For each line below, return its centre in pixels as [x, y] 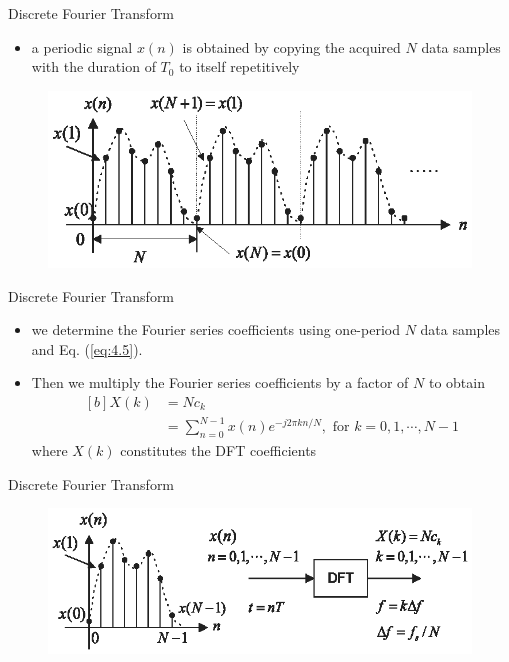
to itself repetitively [239, 66]
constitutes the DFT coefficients [218, 450]
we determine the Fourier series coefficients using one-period [215, 329]
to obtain [456, 382]
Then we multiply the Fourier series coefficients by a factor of [220, 382]
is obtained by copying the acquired [291, 46]
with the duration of [93, 66]
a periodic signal [82, 46]
